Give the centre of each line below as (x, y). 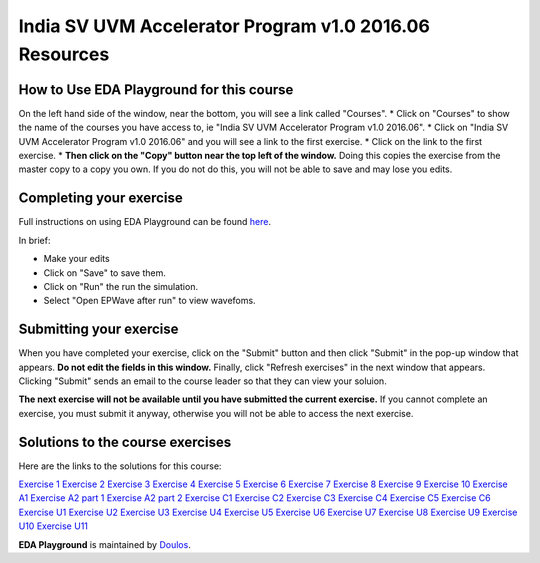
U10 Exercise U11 (53, 526)
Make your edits (76, 259)
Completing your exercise (101, 198)
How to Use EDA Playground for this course (156, 89)
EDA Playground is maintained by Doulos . (105, 544)
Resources (64, 54)
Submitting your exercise (98, 329)
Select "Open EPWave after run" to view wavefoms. (149, 301)
